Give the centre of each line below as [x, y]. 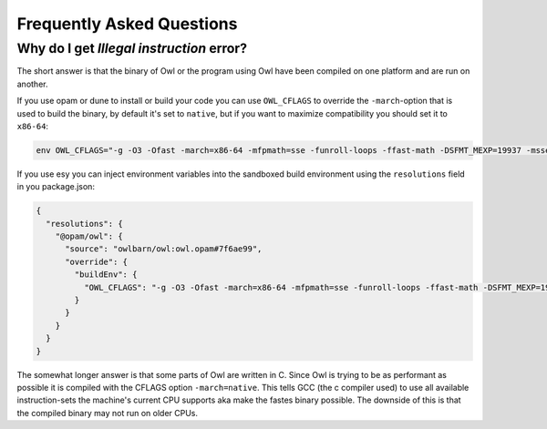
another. [32, 84]
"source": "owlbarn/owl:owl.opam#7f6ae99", [164, 249]
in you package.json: [56, 187]
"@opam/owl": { [89, 236]
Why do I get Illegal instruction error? [132, 48]
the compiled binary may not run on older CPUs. [108, 413]
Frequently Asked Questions [127, 24]
